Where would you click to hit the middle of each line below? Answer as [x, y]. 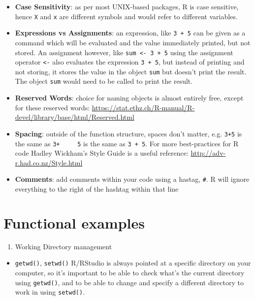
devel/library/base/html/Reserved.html [75, 117]
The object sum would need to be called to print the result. [104, 81]
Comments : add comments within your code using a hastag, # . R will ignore [132, 179]
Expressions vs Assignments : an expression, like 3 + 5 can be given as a [130, 33]
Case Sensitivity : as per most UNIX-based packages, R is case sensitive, [127, 6]
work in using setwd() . [50, 292]
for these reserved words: [52, 107]
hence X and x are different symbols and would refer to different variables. [126, 16]
